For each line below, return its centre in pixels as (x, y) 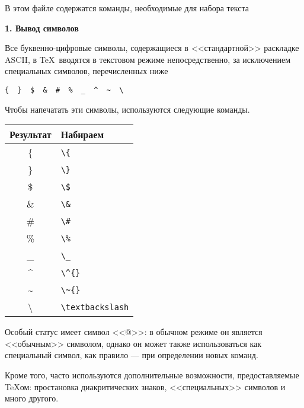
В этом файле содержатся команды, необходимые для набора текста (127, 8)
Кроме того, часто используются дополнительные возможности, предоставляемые (152, 375)
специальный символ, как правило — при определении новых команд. (132, 355)
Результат (31, 135)
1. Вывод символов (42, 28)
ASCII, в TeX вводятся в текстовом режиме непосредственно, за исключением (148, 59)
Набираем (82, 135)
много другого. (32, 398)
